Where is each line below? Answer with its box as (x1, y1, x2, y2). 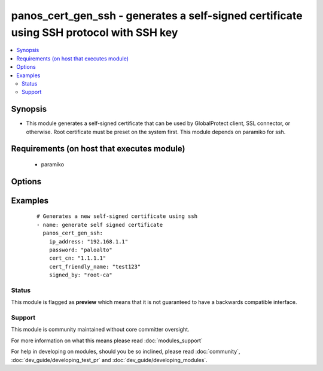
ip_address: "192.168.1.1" (48, 238, 129, 245)
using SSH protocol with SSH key (11, 26, 178, 39)
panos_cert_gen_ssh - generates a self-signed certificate (11, 9, 303, 22)
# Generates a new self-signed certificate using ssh (36, 213, 197, 220)
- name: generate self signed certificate (36, 221, 163, 228)
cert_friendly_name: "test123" (48, 263, 141, 270)
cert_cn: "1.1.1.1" (48, 255, 106, 261)
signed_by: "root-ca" (48, 272, 113, 278)
